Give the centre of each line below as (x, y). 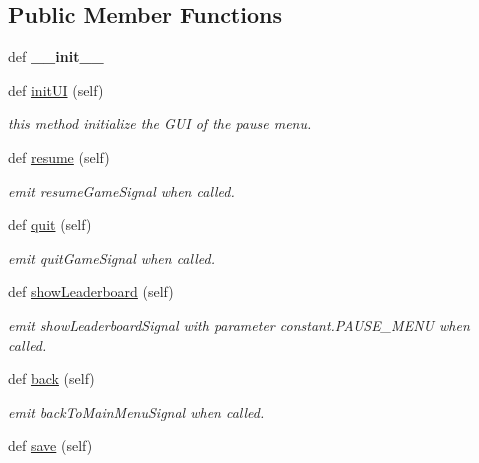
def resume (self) (59, 156)
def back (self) (51, 378)
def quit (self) (50, 224)
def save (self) (50, 445)
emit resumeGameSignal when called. (121, 190)
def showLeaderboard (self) (91, 291)
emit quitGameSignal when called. (111, 257)
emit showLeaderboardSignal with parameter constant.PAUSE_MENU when (239, 324)
